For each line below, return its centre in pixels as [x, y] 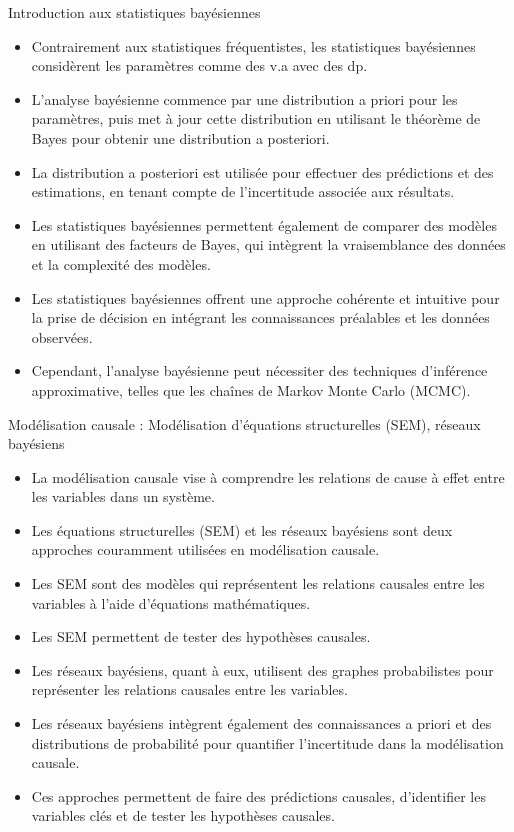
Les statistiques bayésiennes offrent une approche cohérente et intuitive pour [265, 297]
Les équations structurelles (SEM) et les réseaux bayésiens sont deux [242, 529]
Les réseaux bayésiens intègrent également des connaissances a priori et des [261, 723]
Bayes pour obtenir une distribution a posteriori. [180, 137]
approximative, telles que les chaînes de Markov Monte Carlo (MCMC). [251, 389]
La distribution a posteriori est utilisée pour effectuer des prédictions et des [262, 171]
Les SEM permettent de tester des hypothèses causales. [201, 636]
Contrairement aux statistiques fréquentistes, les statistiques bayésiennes [253, 45]
